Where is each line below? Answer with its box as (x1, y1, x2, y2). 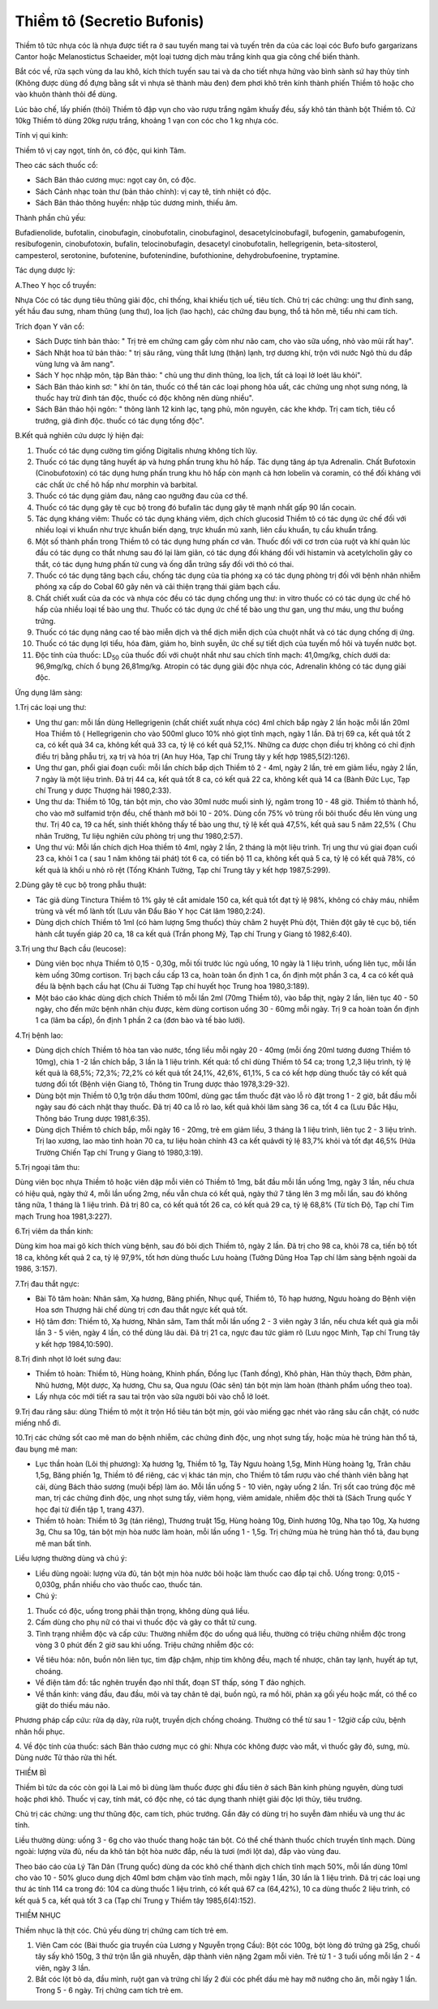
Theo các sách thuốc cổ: (15, 161, 99, 170)
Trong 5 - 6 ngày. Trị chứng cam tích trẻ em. (35, 1985, 183, 1995)
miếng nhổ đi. (15, 1417, 61, 1427)
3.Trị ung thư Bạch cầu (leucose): (15, 944, 127, 953)
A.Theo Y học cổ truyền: (15, 280, 97, 290)
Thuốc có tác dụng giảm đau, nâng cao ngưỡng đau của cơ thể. (35, 491, 248, 501)
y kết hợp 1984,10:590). (35, 1339, 114, 1349)
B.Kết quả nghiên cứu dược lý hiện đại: (15, 431, 144, 441)
